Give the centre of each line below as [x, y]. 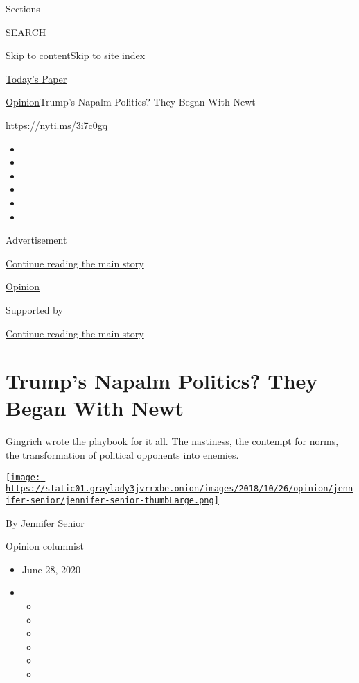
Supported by [34, 309]
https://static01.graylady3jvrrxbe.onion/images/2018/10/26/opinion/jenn [179, 489]
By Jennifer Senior [45, 522]
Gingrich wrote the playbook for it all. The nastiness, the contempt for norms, [172, 441]
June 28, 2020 [51, 569]
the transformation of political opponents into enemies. [122, 455]
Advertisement [36, 240]
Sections [23, 8]
